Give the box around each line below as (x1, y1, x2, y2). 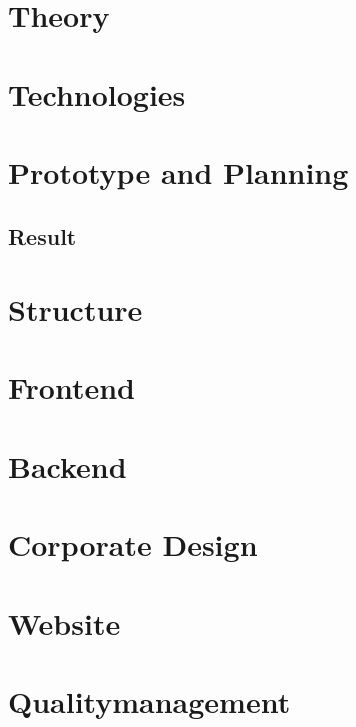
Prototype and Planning (8, 151, 349, 192)
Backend (8, 445, 127, 486)
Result (8, 220, 77, 251)
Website (8, 602, 121, 643)
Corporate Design (8, 524, 258, 565)
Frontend (8, 367, 136, 408)
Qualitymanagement (8, 680, 291, 721)
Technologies (8, 73, 186, 114)
